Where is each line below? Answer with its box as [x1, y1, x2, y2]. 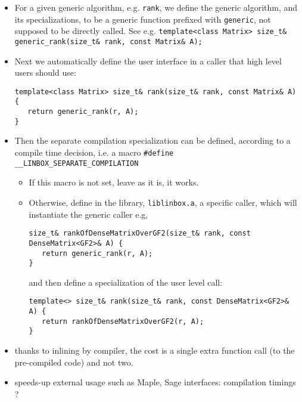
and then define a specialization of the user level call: [29, 276, 223, 288]
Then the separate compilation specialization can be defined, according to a [14, 134, 291, 147]
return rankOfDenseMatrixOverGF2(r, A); [42, 317, 204, 326]
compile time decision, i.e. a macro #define [14, 146, 174, 159]
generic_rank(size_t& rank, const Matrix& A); [14, 37, 203, 46]
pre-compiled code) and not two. [14, 355, 133, 368]
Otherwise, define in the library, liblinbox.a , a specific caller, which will [29, 196, 297, 208]
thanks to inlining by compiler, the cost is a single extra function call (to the [14, 344, 295, 357]
